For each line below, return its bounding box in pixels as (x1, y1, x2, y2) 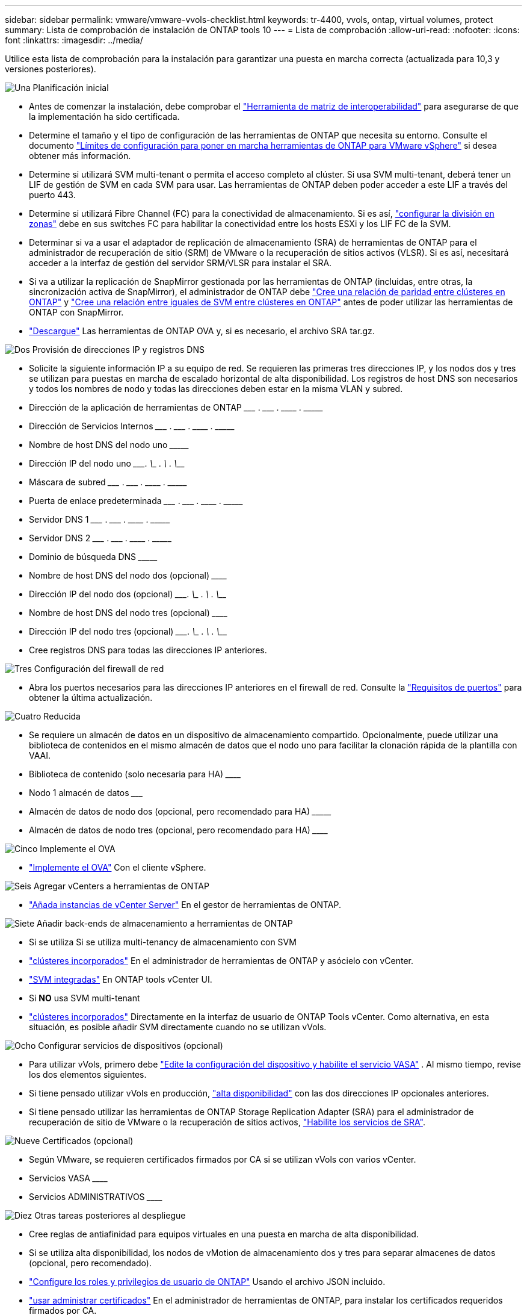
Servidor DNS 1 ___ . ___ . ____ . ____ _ (29, 514, 170, 524)
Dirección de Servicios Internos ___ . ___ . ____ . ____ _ (29, 421, 235, 431)
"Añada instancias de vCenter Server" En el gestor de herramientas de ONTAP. (29, 900, 342, 910)
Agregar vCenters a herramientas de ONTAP (33, 881, 209, 891)
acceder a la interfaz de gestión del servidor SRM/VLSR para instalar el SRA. (29, 258, 332, 268)
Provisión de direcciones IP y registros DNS (32, 344, 205, 355)
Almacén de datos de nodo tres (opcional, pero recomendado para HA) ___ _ (29, 825, 328, 835)
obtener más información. (29, 151, 131, 161)
